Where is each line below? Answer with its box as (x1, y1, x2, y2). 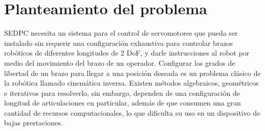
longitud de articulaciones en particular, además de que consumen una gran (4, 97, 241, 108)
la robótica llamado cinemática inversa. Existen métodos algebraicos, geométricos (4, 77, 259, 88)
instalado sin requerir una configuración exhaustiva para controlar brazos (4, 37, 233, 48)
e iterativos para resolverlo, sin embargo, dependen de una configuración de (4, 87, 240, 98)
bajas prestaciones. (4, 117, 63, 128)
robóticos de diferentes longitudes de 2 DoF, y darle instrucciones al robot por (4, 47, 250, 58)
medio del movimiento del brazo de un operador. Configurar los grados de (4, 57, 235, 68)
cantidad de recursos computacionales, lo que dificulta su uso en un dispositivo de (4, 107, 260, 118)
